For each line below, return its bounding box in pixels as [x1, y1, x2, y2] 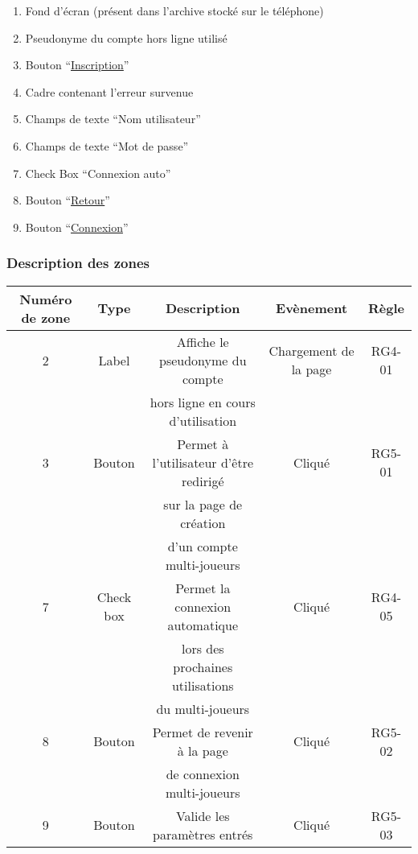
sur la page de [163, 494, 243, 514]
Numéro [19, 289, 72, 308]
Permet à [177, 434, 229, 453]
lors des [181, 638, 224, 658]
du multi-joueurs [156, 699, 250, 718]
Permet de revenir [152, 722, 253, 741]
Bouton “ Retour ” [25, 192, 110, 208]
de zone [21, 307, 71, 327]
